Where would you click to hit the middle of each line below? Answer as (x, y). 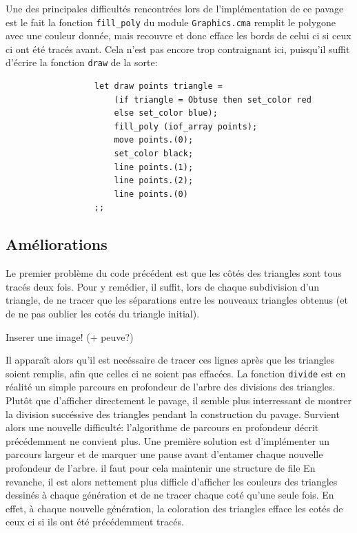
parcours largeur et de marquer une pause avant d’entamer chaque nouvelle (164, 454)
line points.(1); (154, 167)
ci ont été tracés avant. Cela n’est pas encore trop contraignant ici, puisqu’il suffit (178, 49)
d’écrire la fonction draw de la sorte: (82, 62)
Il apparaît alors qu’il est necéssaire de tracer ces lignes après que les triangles (170, 360)
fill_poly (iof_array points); (186, 126)
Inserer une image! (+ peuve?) (70, 336)
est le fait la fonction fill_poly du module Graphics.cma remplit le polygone (171, 22)
